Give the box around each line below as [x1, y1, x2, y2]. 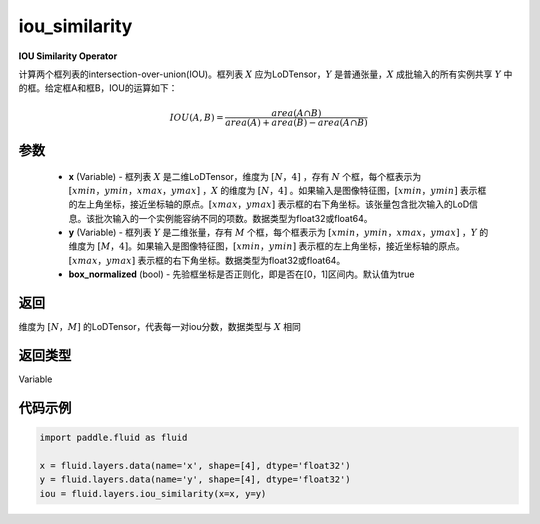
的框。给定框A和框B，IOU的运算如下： [18, 82, 178, 94]
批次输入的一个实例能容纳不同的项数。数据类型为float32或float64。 [94, 212, 373, 224]
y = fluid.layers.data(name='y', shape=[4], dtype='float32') [39, 474, 351, 485]
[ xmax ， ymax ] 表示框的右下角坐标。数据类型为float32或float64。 [68, 254, 346, 266]
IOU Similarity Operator [18, 50, 118, 62]
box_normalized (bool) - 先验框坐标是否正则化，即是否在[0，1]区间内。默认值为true [68, 268, 415, 280]
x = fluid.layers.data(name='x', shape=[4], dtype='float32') [39, 460, 351, 471]
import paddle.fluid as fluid [39, 432, 188, 444]
